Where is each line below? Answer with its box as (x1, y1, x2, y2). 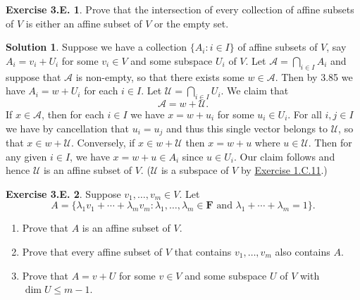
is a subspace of (161, 163, 229, 177)
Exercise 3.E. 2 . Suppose (6, 186, 121, 201)
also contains (275, 244, 330, 258)
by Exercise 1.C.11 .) (240, 163, 328, 177)
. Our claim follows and (233, 149, 335, 163)
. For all (287, 106, 322, 121)
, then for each (42, 106, 104, 121)
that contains (174, 244, 232, 258)
